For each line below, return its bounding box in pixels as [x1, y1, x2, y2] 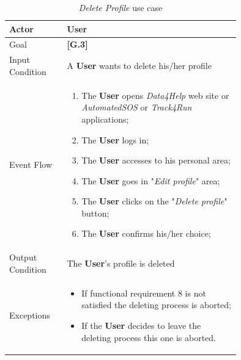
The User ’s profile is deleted [67, 257, 175, 270]
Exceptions [9, 309, 50, 322]
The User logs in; [81, 133, 149, 146]
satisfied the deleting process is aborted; [81, 298, 231, 311]
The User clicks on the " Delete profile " [81, 195, 228, 207]
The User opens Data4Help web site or [81, 88, 229, 101]
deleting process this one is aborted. [81, 331, 217, 344]
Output [9, 251, 37, 264]
